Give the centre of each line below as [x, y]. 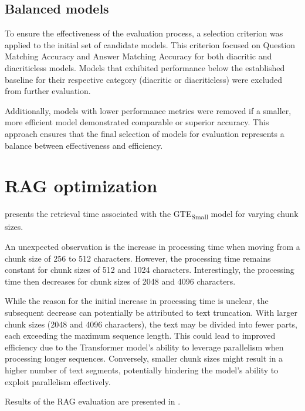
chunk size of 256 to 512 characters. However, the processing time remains [138, 258]
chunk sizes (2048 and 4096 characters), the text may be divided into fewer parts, [151, 324]
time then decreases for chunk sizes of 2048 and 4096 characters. [120, 281]
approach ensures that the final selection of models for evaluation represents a [145, 133]
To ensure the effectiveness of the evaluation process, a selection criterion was [144, 33]
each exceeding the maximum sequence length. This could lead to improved [140, 335]
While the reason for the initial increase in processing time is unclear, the [137, 301]
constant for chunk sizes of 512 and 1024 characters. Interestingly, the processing [150, 270]
